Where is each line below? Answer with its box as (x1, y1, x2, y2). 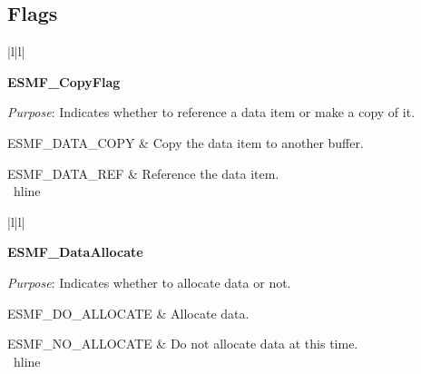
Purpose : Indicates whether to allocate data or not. (7, 272, 291, 291)
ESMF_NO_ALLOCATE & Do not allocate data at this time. (7, 334, 358, 353)
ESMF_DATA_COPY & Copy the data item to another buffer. (7, 133, 364, 152)
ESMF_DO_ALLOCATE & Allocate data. (7, 303, 250, 322)
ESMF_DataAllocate (7, 242, 143, 261)
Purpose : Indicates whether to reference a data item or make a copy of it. (7, 103, 416, 122)
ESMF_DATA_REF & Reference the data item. (7, 163, 279, 182)
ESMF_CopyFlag (7, 72, 121, 91)
